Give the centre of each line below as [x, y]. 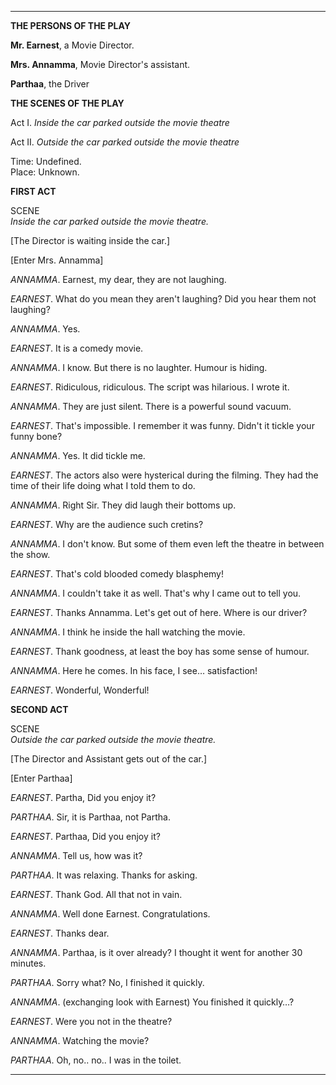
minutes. [28, 963]
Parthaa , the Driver [50, 84]
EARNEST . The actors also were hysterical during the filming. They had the [164, 475]
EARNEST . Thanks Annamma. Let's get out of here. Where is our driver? [159, 612]
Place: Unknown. [45, 172]
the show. [30, 554]
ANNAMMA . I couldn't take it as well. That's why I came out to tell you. [156, 593]
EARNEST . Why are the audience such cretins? [107, 524]
